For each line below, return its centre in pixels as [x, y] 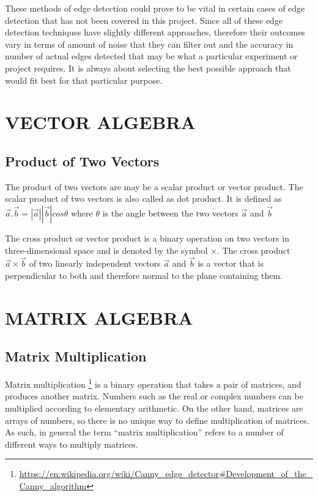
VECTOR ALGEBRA [100, 122]
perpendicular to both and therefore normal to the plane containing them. [144, 275]
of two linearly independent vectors [95, 263]
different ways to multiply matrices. [72, 444]
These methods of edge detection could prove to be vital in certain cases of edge [155, 8]
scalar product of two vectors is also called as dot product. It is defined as [143, 198]
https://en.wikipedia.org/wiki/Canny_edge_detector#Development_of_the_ [166, 474]
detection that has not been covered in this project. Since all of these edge [144, 20]
